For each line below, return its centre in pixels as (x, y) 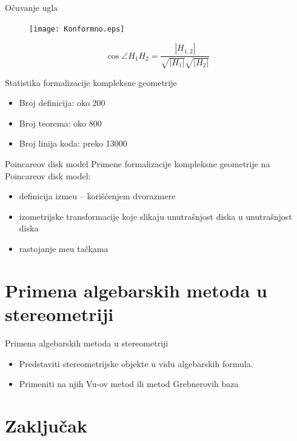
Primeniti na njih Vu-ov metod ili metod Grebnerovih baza (129, 384)
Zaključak (46, 425)
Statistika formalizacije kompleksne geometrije (91, 82)
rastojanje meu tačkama (64, 249)
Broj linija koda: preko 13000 (73, 143)
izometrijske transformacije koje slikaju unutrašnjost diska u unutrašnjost (155, 216)
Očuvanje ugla (32, 7)
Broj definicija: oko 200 (62, 103)
